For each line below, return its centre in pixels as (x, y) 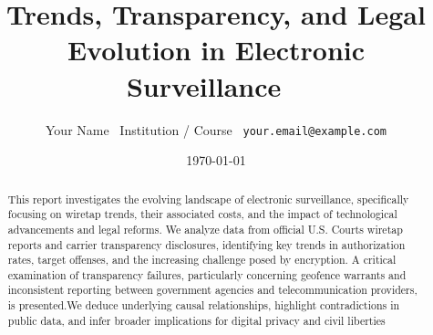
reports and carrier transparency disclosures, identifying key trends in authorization (206, 244)
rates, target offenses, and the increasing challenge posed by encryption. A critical (202, 260)
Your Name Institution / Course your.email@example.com (216, 129)
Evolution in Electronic (216, 50)
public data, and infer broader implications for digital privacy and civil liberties (196, 320)
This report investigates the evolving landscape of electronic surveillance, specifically (208, 199)
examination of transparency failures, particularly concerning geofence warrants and (207, 274)
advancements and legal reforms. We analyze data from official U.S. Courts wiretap (205, 229)
